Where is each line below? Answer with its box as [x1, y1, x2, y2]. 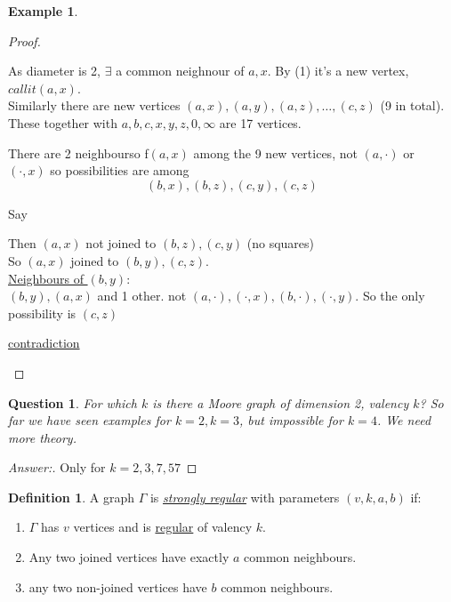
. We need [376, 411, 431, 429]
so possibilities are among [50, 161, 189, 180]
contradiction [8, 333, 80, 352]
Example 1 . [8, 2, 78, 20]
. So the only [355, 286, 425, 305]
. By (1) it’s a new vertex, [267, 61, 409, 80]
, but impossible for [239, 411, 343, 429]
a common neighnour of [116, 61, 245, 80]
